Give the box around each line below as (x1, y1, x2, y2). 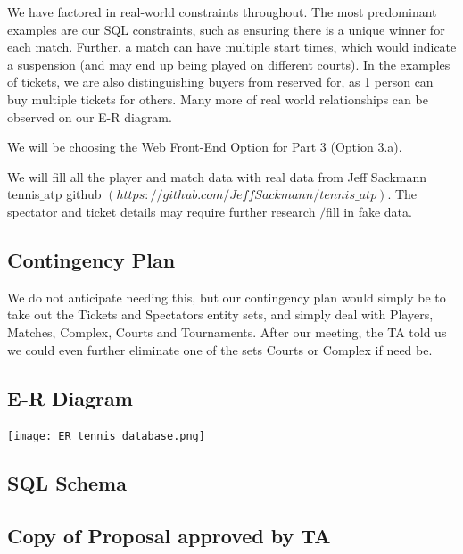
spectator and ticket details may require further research (7, 202, 316, 220)
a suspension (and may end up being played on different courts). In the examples (7, 54, 451, 73)
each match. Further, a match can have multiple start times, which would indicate (7, 37, 457, 56)
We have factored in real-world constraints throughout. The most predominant (7, 3, 437, 21)
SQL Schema (7, 469, 127, 497)
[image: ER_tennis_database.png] (7, 430, 205, 443)
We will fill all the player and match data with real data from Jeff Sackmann (7, 167, 427, 186)
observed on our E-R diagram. (7, 107, 172, 126)
